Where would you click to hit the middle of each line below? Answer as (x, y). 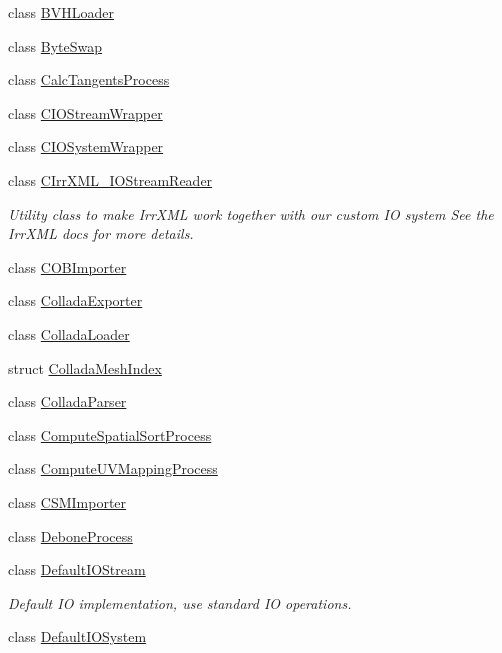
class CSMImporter (67, 501)
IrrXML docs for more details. (101, 233)
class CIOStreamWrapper (85, 112)
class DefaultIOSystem (77, 636)
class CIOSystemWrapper (86, 146)
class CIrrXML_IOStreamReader (110, 179)
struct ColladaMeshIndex (85, 367)
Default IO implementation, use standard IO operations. (180, 602)
